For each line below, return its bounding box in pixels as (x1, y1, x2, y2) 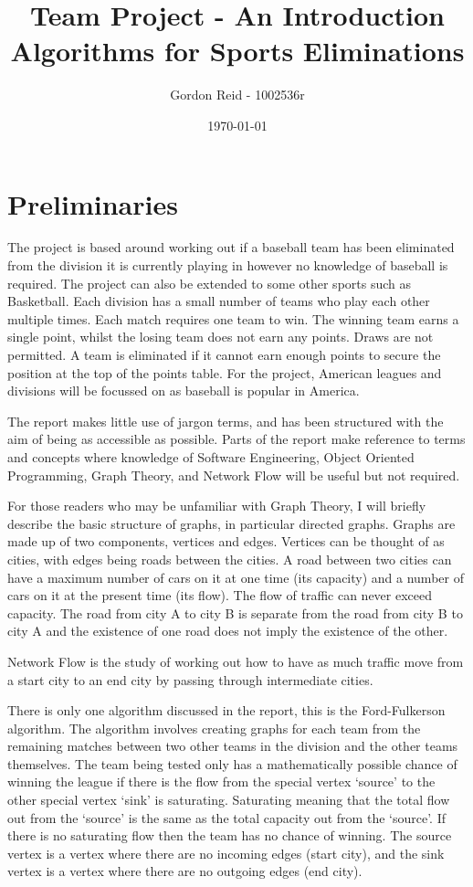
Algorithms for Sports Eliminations (10, 32, 465, 69)
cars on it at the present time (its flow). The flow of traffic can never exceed (7, 586, 433, 605)
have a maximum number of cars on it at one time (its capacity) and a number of (7, 567, 464, 586)
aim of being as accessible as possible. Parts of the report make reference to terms (7, 429, 466, 449)
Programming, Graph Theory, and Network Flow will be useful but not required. (7, 465, 460, 484)
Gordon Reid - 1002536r (170, 85, 305, 104)
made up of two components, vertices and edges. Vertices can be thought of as (7, 532, 445, 551)
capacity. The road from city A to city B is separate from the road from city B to (7, 603, 463, 622)
